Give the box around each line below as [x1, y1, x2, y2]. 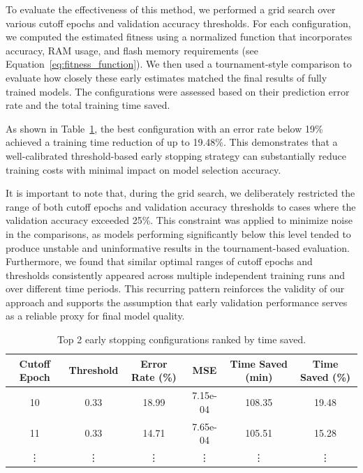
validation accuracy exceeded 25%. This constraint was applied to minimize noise [6, 213, 353, 227]
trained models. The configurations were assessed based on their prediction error [6, 84, 350, 98]
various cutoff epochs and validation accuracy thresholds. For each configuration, [6, 15, 351, 30]
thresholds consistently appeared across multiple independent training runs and [6, 267, 346, 282]
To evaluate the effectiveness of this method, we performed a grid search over [6, 2, 336, 16]
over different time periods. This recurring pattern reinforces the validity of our [6, 281, 345, 296]
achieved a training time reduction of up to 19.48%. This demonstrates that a [6, 135, 338, 149]
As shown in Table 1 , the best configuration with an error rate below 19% [6, 121, 323, 135]
